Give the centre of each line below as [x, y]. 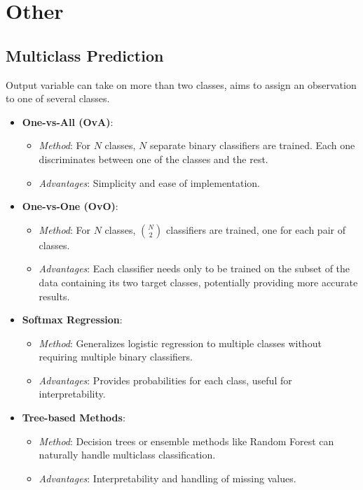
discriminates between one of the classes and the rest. [153, 159]
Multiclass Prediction [85, 55]
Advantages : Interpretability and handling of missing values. [167, 478]
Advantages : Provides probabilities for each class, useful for [165, 380]
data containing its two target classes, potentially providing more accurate [198, 282]
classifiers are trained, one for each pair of [256, 229]
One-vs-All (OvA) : [68, 121]
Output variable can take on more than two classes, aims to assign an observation [181, 84]
